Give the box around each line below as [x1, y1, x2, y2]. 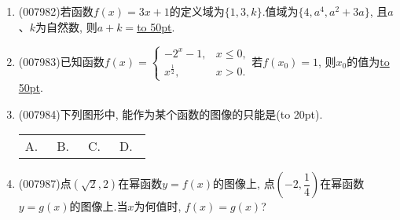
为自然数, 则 [35, 18, 97, 35]
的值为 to [347, 53, 390, 69]
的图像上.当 [69, 198, 128, 214]
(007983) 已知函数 [18, 53, 105, 69]
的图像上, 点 [213, 175, 275, 192]
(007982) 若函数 [18, 3, 94, 19]
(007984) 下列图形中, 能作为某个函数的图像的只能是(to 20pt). [18, 105, 323, 122]
